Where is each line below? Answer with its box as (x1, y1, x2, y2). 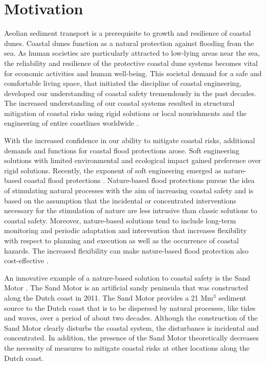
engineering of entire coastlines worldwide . (4, 118, 139, 128)
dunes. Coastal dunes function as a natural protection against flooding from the (4, 37, 254, 48)
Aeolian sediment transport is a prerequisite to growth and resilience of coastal (4, 28, 251, 38)
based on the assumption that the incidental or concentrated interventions (4, 195, 236, 206)
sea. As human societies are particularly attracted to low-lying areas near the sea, (4, 48, 260, 58)
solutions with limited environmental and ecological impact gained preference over (4, 155, 261, 166)
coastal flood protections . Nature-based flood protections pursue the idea (24, 175, 255, 186)
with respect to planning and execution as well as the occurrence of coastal (4, 235, 239, 245)
